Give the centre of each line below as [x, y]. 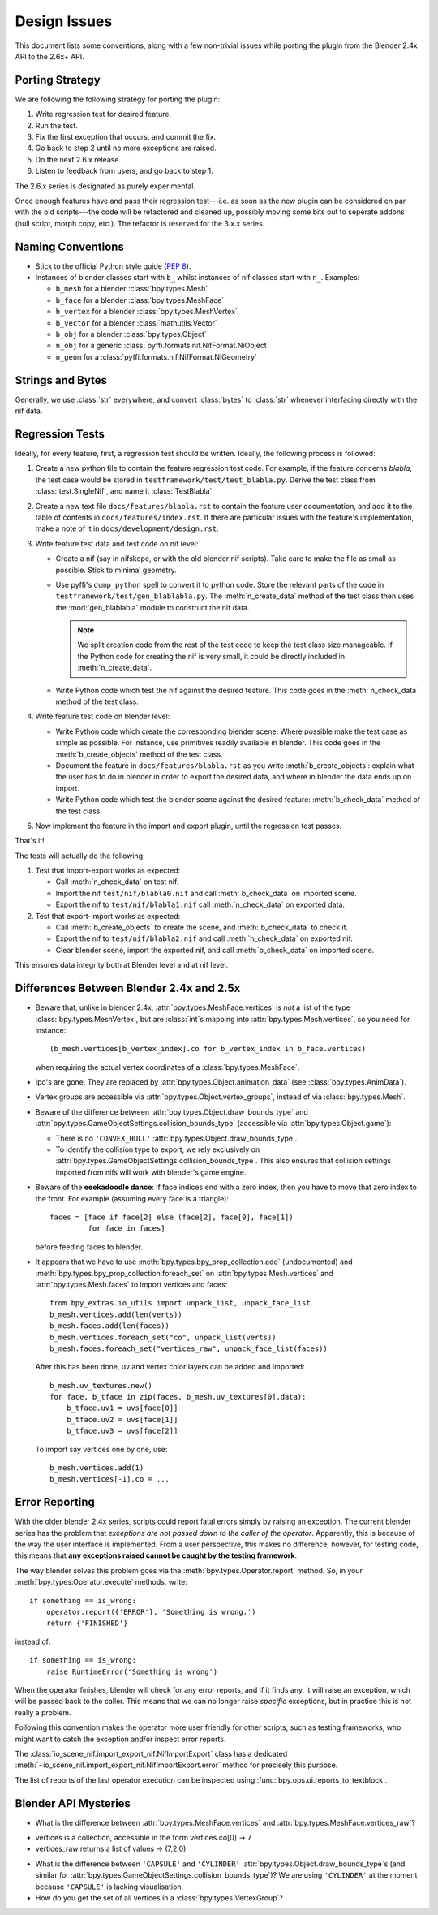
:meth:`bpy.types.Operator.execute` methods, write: [101, 1582]
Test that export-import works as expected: [108, 916]
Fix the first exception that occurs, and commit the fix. [126, 137]
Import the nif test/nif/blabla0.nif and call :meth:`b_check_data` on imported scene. [206, 893]
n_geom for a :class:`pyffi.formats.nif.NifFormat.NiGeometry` [156, 356]
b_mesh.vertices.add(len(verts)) [116, 1314]
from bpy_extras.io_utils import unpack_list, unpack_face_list [180, 1303]
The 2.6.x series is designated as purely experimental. [105, 186]
